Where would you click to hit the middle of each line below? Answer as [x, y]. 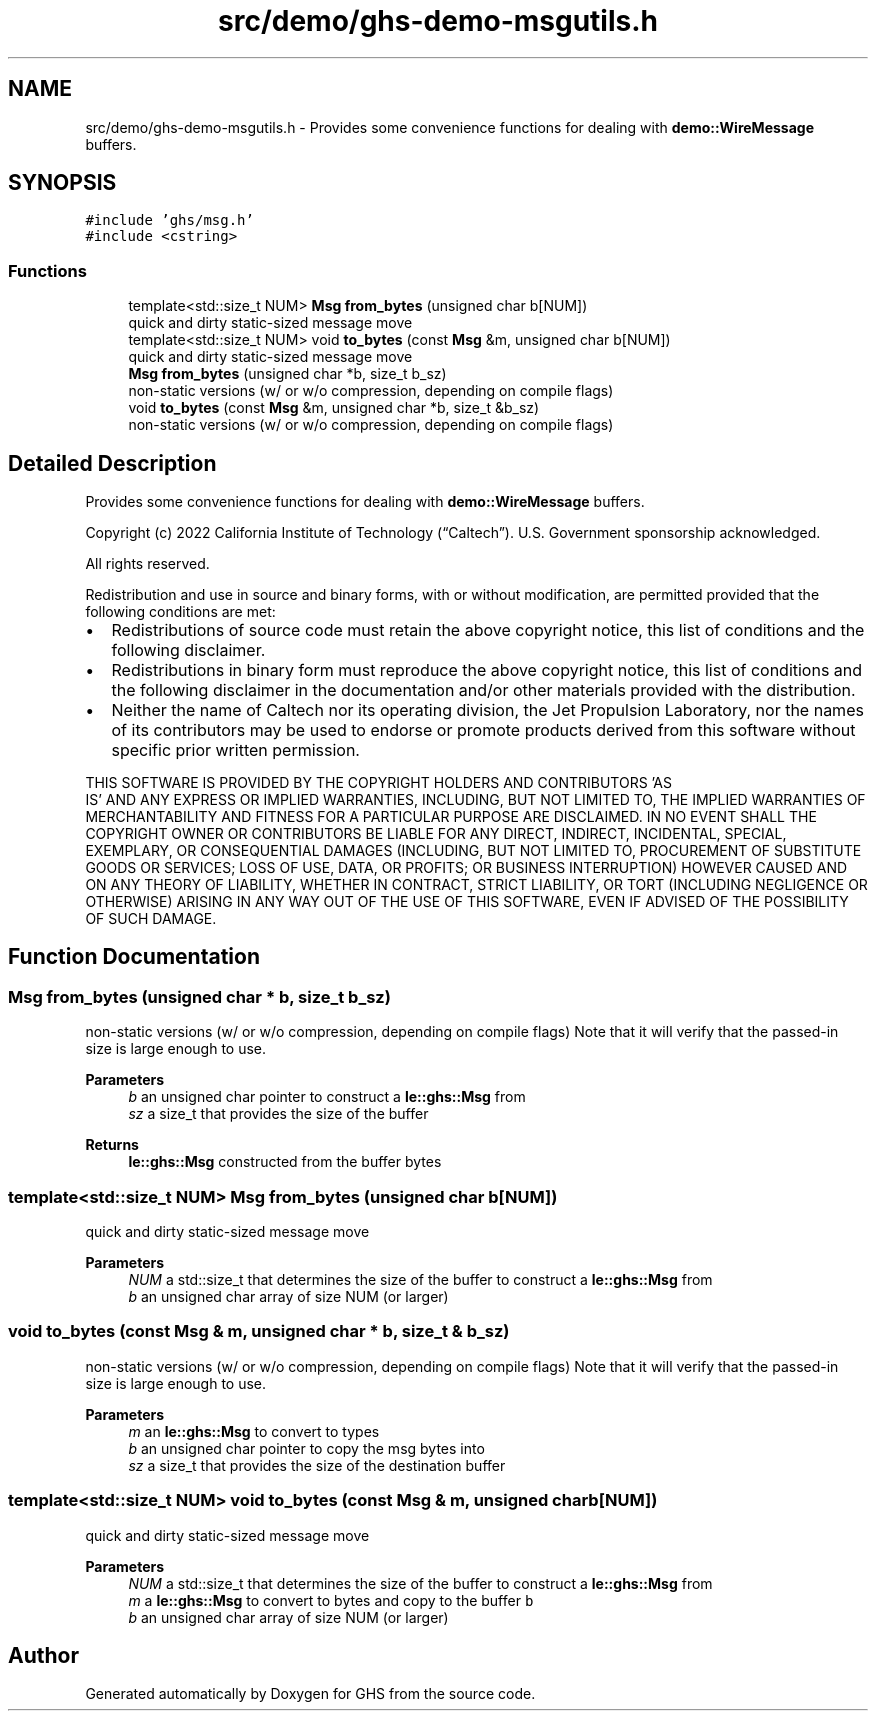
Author [43, 1655]
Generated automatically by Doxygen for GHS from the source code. [310, 1694]
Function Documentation [134, 957]
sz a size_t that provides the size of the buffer [278, 1114]
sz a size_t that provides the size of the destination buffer [317, 1465]
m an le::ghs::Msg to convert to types [254, 1431]
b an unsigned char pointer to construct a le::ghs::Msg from [327, 1097]
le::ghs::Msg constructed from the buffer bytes [285, 1162]
